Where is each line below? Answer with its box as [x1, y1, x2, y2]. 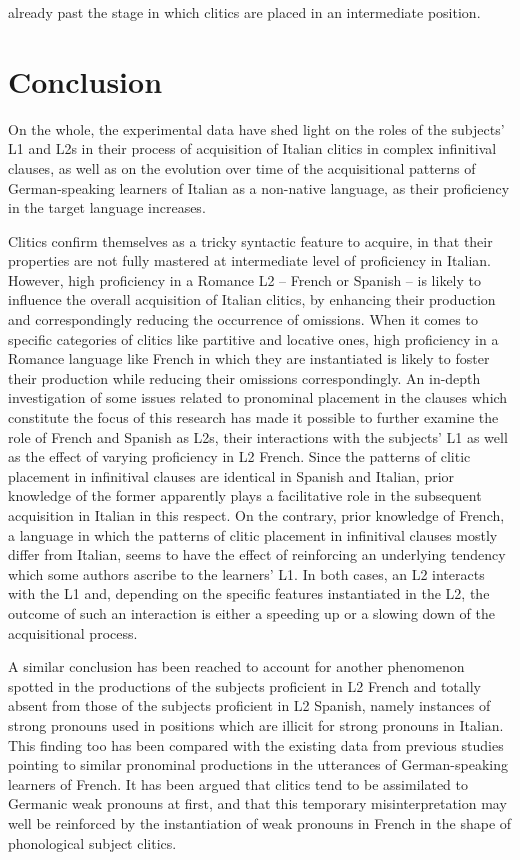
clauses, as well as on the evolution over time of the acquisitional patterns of [8, 157, 476, 178]
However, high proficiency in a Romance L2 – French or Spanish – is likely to [8, 269, 481, 290]
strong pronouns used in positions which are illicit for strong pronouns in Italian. [8, 714, 504, 735]
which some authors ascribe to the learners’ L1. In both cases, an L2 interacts [8, 563, 485, 584]
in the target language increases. [8, 197, 206, 218]
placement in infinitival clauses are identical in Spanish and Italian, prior [8, 465, 455, 486]
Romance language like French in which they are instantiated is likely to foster [8, 348, 490, 369]
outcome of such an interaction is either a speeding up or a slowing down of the [8, 602, 495, 623]
